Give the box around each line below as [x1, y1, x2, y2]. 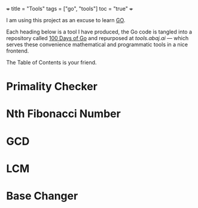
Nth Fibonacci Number [6, 107, 121, 121]
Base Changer [6, 189, 78, 203]
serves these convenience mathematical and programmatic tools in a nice [6, 41, 188, 48]
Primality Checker [6, 80, 98, 93]
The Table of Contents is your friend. [6, 59, 97, 66]
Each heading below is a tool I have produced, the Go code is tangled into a [6, 28, 193, 35]
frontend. [6, 47, 29, 54]
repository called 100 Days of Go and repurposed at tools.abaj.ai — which [6, 35, 189, 41]
